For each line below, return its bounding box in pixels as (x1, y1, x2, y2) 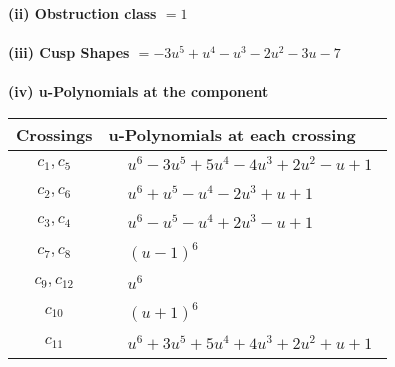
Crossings (16, 122, 93, 146)
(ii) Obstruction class (8, 3, 157, 23)
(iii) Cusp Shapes (8, 42, 130, 63)
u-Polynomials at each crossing (108, 122, 356, 146)
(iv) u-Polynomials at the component (8, 81, 269, 102)
